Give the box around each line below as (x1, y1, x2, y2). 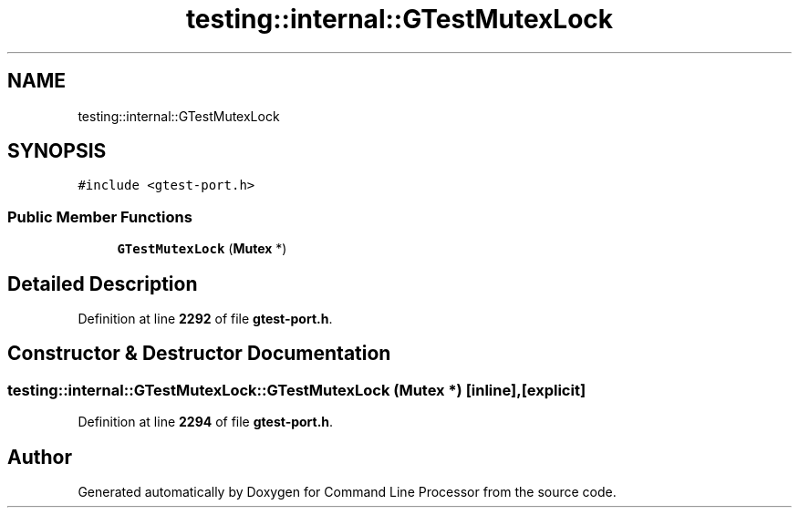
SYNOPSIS (7, 139, 107, 163)
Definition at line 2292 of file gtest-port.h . (78, 311, 333, 327)
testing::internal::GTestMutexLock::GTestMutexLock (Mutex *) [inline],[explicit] (7, 380, 586, 399)
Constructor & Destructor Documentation (7, 342, 391, 366)
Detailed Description (7, 272, 198, 295)
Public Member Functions (7, 207, 192, 226)
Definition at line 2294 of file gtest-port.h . (78, 414, 334, 430)
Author (7, 445, 72, 469)
